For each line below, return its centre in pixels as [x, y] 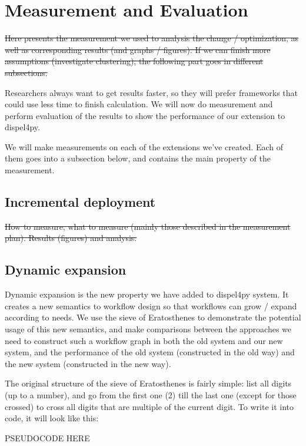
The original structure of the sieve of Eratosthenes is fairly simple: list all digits [148, 383]
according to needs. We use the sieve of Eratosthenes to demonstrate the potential [153, 317]
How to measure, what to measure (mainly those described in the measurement [148, 226]
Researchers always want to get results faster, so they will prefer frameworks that [152, 92]
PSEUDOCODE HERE [47, 437]
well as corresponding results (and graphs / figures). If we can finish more [138, 49]
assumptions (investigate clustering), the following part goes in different [134, 61]
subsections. [26, 72]
